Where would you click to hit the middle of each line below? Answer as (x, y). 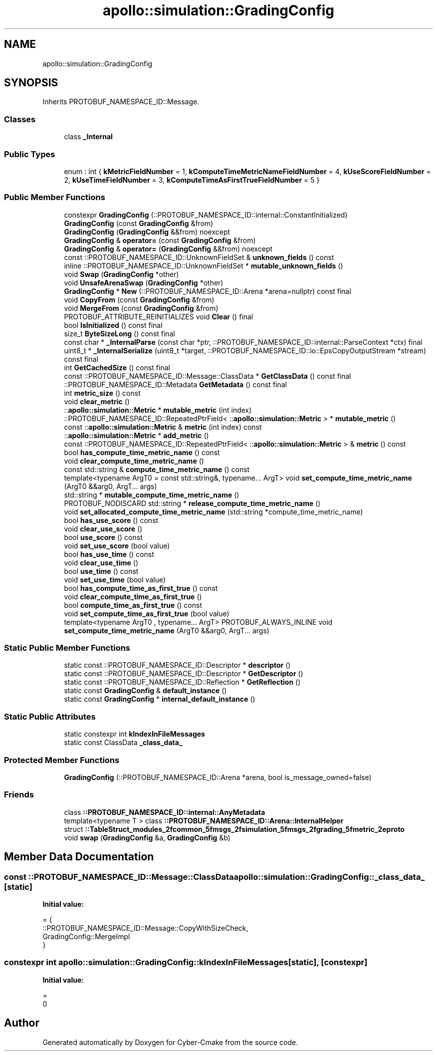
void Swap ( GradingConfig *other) (121, 274)
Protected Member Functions (62, 760)
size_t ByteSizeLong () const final (119, 333)
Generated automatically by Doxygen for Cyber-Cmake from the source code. (170, 1042)
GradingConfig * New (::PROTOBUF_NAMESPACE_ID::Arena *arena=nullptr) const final (208, 291)
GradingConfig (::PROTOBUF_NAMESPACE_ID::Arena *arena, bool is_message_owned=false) (218, 777)
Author (22, 1023)
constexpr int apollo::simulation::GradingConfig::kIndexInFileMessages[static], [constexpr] (186, 962)
